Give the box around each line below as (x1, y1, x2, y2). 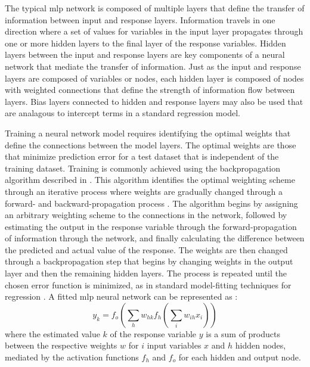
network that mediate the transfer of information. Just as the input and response (5, 60, 301, 72)
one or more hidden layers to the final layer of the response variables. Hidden (5, 36, 286, 49)
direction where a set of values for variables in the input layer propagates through (5, 25, 303, 38)
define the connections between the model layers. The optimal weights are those (5, 138, 296, 151)
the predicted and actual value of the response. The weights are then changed (5, 243, 288, 256)
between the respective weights (5, 339, 117, 352)
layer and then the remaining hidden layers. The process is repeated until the (5, 267, 287, 279)
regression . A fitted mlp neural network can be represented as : (5, 290, 238, 303)
